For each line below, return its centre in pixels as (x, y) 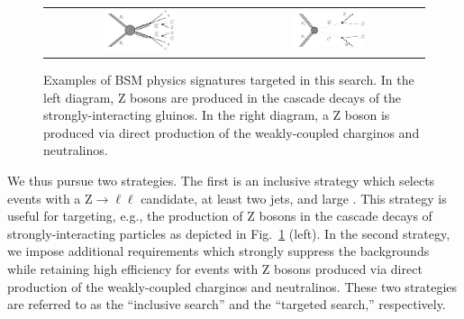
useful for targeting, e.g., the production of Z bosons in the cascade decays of (220, 216)
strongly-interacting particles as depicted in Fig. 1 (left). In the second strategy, (229, 233)
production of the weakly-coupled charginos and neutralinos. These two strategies (232, 286)
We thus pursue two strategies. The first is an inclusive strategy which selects (221, 180)
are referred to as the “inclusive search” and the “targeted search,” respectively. (227, 304)
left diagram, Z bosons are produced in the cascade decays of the (223, 97)
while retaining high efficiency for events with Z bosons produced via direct (215, 268)
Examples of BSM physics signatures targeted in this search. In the (229, 80)
